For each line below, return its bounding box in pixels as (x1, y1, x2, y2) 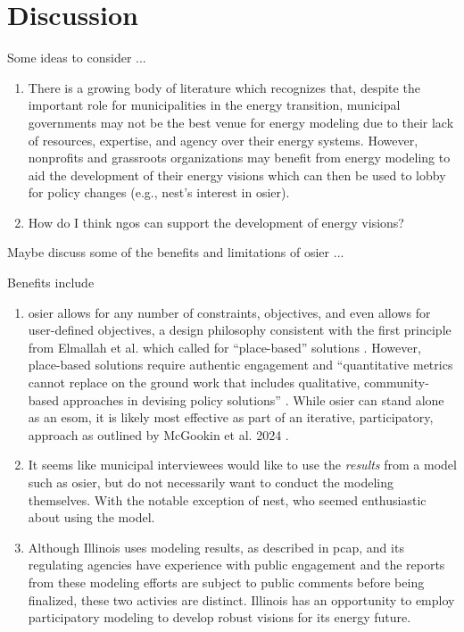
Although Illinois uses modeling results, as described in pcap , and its (28, 537, 404, 556)
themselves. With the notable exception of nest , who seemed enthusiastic (28, 490, 427, 509)
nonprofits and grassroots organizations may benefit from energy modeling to (28, 148, 451, 167)
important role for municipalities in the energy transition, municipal (28, 96, 401, 114)
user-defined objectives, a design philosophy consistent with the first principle (28, 320, 452, 339)
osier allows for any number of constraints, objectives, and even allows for (28, 303, 431, 321)
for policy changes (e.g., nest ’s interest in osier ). (28, 183, 290, 202)
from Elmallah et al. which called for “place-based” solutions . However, (28, 337, 421, 356)
